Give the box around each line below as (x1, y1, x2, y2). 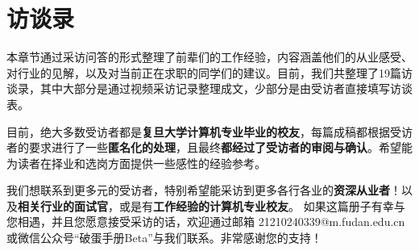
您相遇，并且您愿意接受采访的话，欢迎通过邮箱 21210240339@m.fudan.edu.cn (6, 213, 405, 230)
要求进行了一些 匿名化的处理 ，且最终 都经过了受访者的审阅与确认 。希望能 (28, 139, 413, 156)
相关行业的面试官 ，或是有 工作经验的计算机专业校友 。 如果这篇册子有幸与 (18, 197, 405, 214)
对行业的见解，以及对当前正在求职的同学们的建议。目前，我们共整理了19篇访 (6, 64, 413, 81)
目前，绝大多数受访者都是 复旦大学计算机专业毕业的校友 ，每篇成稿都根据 (6, 123, 390, 140)
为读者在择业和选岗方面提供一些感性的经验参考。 (6, 154, 266, 171)
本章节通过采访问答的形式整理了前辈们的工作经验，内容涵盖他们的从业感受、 (6, 48, 413, 65)
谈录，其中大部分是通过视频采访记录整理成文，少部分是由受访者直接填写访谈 (6, 80, 413, 97)
